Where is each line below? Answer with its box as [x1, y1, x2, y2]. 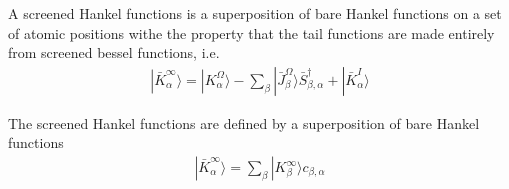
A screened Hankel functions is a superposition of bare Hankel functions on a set [8, 3, 502, 23]
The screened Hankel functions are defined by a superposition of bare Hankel [8, 112, 480, 133]
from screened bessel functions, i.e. [8, 42, 220, 63]
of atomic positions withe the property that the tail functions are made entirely [8, 22, 495, 43]
